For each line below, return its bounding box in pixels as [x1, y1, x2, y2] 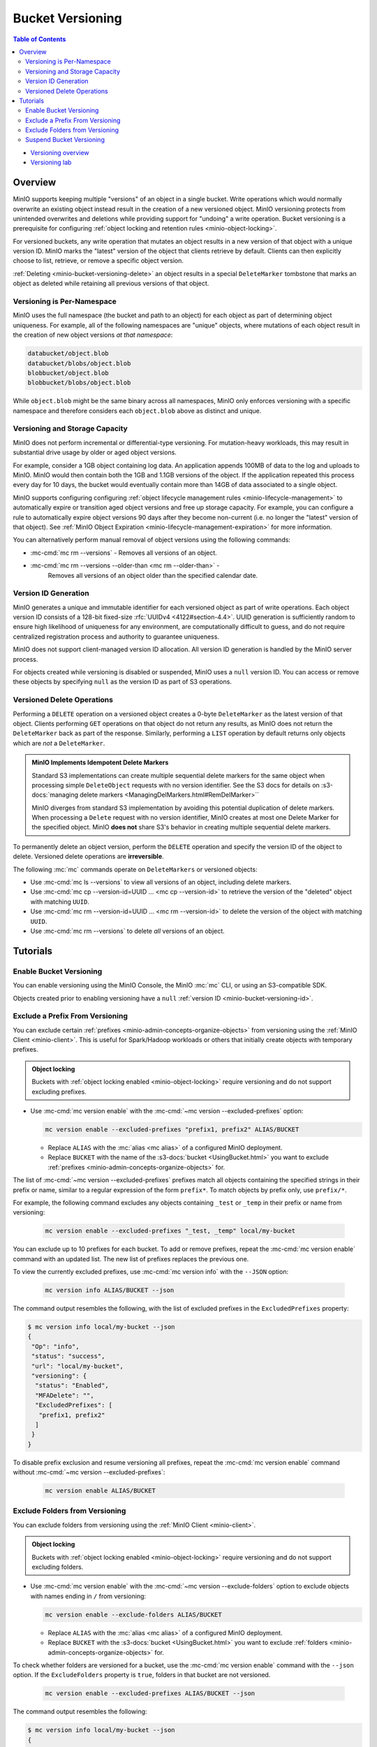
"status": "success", [31, 1352, 105, 1361]
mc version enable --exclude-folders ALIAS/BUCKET [45, 1611, 223, 1618]
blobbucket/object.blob [27, 369, 110, 377]
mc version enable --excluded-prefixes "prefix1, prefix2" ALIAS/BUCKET [45, 1126, 300, 1133]
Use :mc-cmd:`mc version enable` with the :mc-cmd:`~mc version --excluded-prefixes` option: [30, 1107, 304, 1115]
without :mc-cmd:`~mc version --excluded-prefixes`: [13, 1468, 165, 1477]
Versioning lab [30, 158, 72, 167]
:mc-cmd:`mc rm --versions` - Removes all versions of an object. [30, 549, 218, 557]
